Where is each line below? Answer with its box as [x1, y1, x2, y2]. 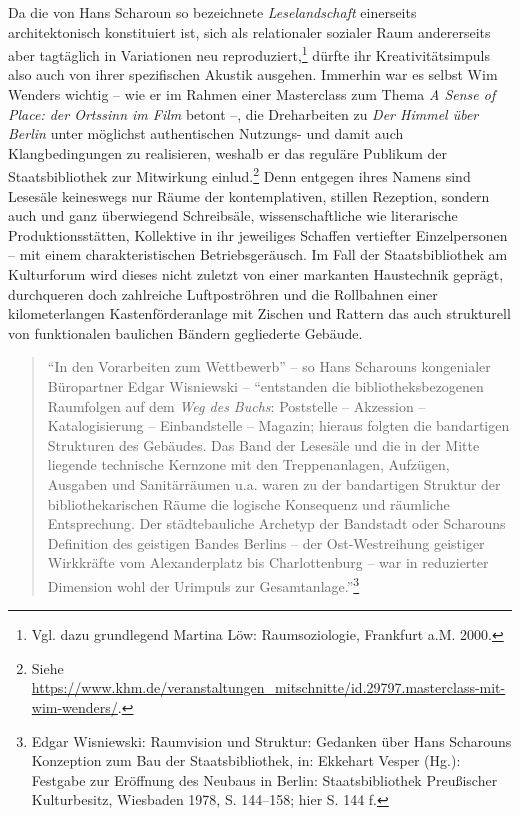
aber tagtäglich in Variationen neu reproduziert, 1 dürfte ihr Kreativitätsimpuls [8, 42, 491, 65]
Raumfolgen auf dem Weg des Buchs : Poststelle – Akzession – [47, 395, 426, 416]
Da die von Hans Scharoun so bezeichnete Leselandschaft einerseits [8, 2, 417, 22]
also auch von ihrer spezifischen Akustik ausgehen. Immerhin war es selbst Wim [8, 64, 498, 85]
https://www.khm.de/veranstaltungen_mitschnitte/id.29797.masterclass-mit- [31, 677, 506, 698]
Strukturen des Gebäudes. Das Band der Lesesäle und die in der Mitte [47, 434, 480, 455]
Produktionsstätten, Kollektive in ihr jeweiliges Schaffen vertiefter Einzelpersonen [8, 224, 508, 245]
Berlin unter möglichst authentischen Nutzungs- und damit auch [8, 123, 404, 144]
